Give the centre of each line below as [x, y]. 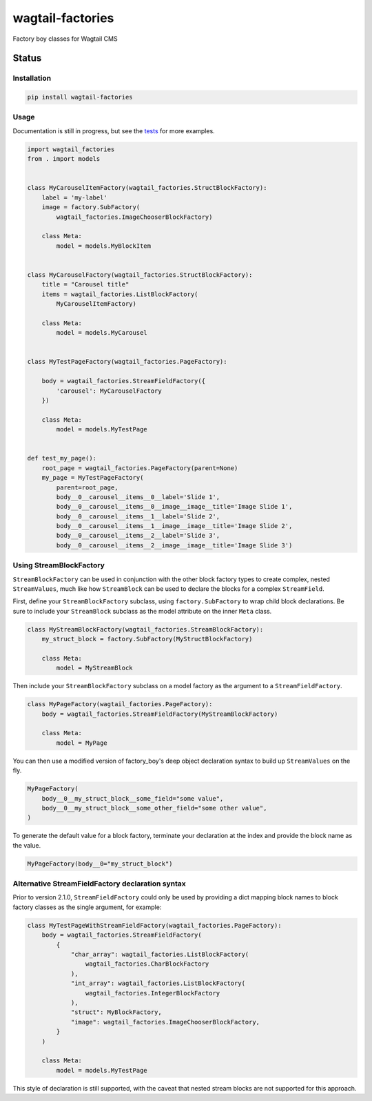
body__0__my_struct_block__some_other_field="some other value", [154, 808]
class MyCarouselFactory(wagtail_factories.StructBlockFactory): [140, 275]
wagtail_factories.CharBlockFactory [147, 964]
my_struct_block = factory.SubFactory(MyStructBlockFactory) [147, 639]
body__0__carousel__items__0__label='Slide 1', [138, 497]
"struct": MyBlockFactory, [116, 1012]
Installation [32, 78]
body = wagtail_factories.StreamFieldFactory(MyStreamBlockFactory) [160, 714]
